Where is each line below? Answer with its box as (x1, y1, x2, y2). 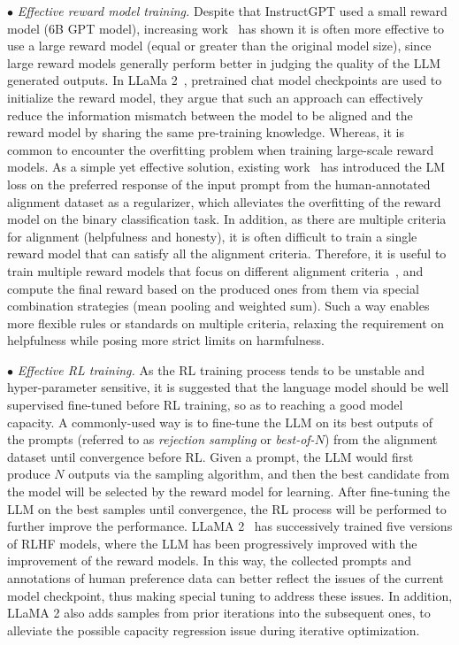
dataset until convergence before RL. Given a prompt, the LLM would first (7, 447, 414, 465)
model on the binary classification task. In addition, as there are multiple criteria (7, 210, 447, 228)
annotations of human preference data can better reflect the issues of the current (7, 569, 444, 587)
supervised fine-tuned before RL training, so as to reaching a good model (7, 395, 403, 414)
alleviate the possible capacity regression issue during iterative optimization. (7, 620, 420, 639)
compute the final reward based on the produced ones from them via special (7, 279, 419, 297)
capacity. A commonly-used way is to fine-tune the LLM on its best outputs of (7, 412, 433, 431)
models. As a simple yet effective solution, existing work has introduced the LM (7, 157, 445, 176)
